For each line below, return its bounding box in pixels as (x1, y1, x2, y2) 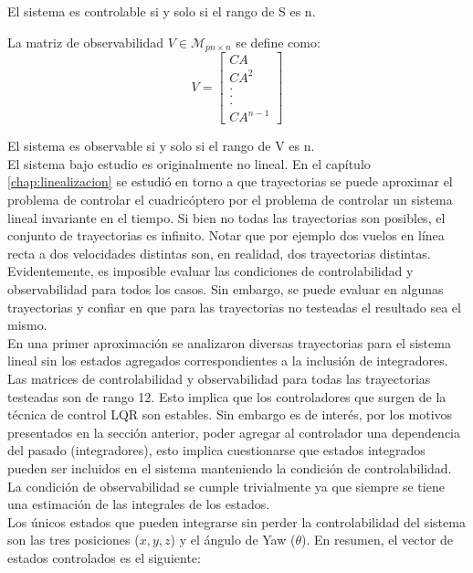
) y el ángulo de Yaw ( (170, 530, 296, 549)
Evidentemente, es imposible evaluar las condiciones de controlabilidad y (7, 261, 414, 281)
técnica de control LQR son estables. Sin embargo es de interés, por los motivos (7, 405, 453, 424)
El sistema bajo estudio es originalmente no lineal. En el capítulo (7, 154, 371, 173)
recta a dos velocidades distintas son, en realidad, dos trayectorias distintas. (7, 243, 431, 262)
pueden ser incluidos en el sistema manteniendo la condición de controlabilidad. (7, 458, 452, 477)
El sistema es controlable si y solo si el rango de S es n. (7, 2, 316, 20)
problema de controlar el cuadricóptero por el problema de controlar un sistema (7, 190, 453, 209)
